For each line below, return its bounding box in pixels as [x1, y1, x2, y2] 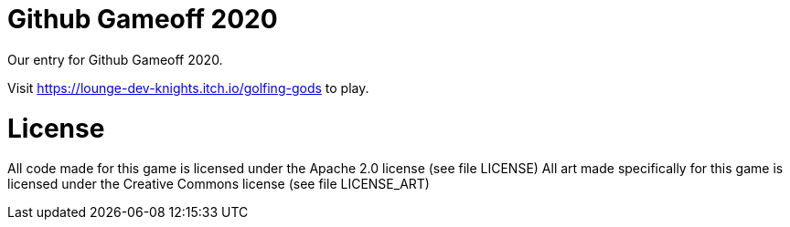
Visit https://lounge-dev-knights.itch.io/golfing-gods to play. [7, 79, 369, 96]
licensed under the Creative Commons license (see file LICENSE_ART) [7, 176, 430, 192]
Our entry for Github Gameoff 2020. [7, 51, 223, 67]
